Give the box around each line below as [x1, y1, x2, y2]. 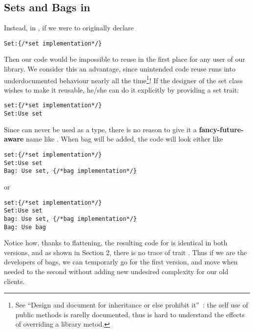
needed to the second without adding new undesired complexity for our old [4, 266, 229, 276]
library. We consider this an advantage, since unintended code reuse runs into [4, 64, 235, 74]
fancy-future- [199, 124, 244, 134]
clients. [4, 276, 25, 286]
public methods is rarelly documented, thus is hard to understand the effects [15, 309, 245, 319]
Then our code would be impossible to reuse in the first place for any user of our [4, 54, 245, 64]
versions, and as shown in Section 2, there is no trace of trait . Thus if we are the [4, 247, 247, 257]
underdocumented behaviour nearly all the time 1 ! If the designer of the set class [4, 73, 243, 85]
